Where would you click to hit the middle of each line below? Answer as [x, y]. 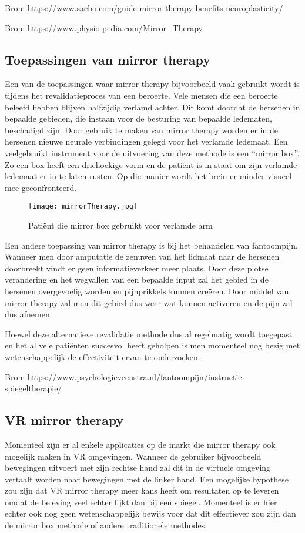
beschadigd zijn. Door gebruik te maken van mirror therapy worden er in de [141, 130]
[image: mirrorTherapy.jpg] [83, 207]
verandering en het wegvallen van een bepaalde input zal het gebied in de [137, 279]
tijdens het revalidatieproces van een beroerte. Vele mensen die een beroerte [141, 95]
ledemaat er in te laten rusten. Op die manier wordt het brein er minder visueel [148, 176]
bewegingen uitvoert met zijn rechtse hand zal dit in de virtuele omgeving [138, 467]
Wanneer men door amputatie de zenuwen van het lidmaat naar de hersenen [142, 257]
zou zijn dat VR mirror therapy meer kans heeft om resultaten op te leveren [142, 490]
